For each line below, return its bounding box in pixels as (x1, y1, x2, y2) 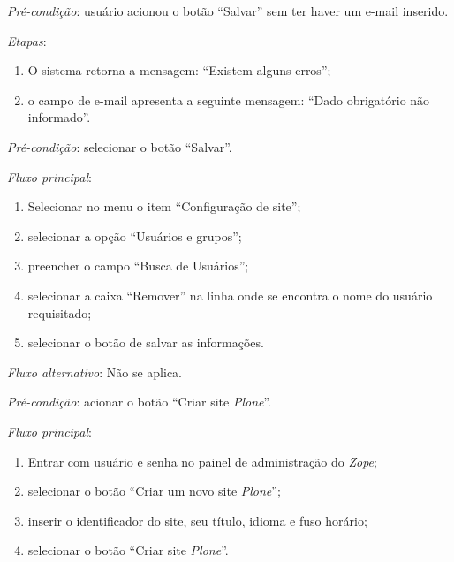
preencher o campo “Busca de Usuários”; (27, 256, 249, 275)
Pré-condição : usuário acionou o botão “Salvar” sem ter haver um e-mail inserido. (7, 2, 449, 19)
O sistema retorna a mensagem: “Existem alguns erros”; (27, 61, 331, 80)
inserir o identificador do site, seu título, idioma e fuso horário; (27, 511, 367, 529)
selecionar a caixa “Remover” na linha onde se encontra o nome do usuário (27, 285, 433, 304)
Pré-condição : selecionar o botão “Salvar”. (7, 137, 232, 156)
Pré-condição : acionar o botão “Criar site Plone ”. (7, 392, 272, 411)
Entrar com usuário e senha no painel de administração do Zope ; (27, 452, 377, 470)
